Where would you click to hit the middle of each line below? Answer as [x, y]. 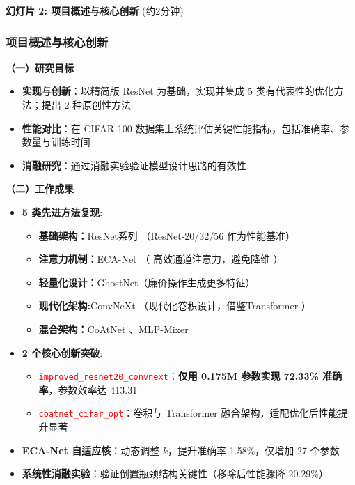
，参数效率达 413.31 [93, 389]
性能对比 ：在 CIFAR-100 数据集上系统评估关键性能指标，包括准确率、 [181, 128]
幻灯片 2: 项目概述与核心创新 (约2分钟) [95, 10]
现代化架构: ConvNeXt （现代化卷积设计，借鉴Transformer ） [175, 306]
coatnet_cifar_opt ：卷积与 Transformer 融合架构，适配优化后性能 [188, 413]
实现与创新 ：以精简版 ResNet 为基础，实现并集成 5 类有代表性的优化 [178, 91]
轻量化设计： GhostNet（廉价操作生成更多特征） [147, 282]
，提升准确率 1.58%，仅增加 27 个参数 [254, 450]
